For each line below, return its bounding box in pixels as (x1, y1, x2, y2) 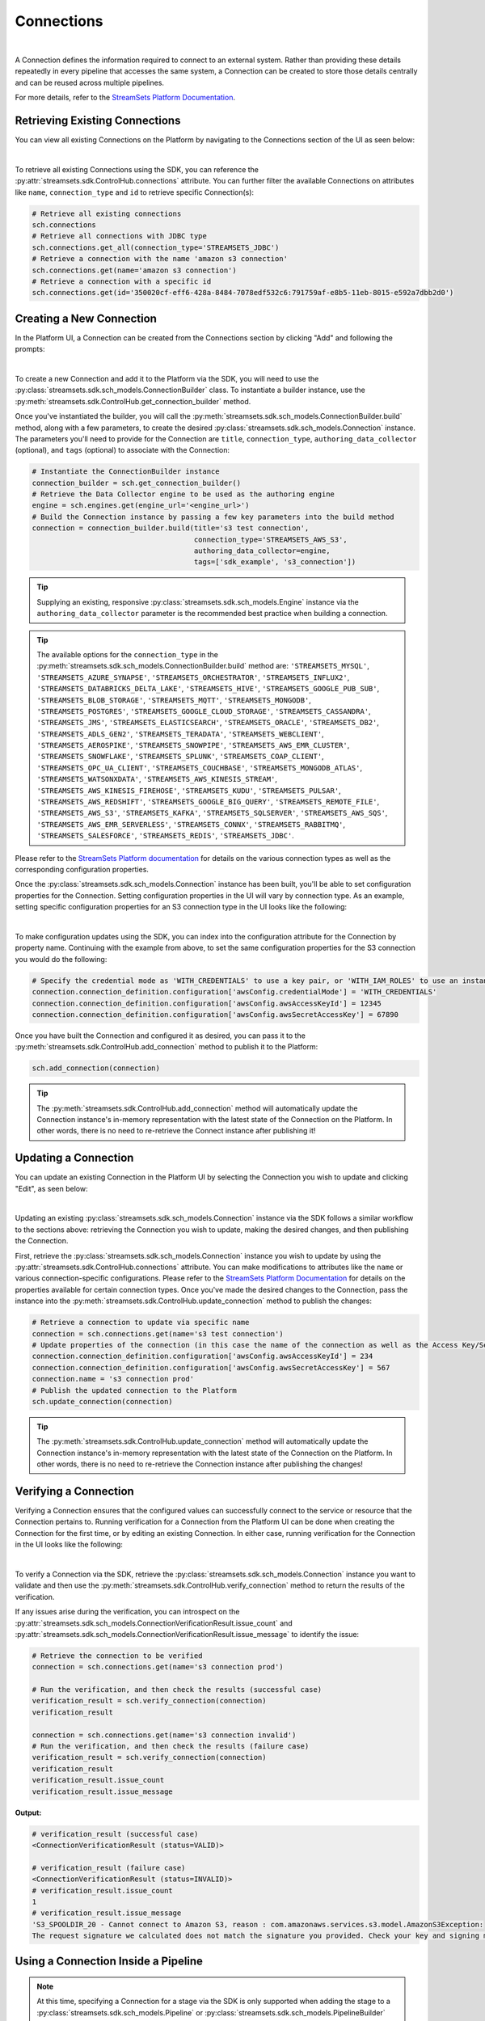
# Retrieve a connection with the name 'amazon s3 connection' (32, 255, 289, 264)
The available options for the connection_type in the (36, 649, 218, 659)
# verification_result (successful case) (32, 1829, 199, 1838)
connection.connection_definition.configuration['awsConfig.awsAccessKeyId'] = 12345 (32, 998, 382, 1008)
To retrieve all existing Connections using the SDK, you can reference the (15, 164, 259, 174)
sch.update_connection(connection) (32, 1397, 173, 1406)
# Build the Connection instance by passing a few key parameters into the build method (32, 512, 395, 521)
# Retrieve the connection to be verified (32, 1651, 203, 1660)
